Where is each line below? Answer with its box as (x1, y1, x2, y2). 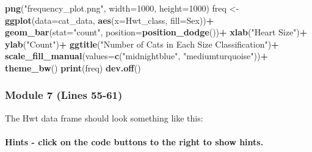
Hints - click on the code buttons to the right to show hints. (5, 135, 264, 148)
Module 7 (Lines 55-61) (5, 87, 123, 103)
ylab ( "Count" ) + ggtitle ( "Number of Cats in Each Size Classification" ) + (5, 37, 279, 50)
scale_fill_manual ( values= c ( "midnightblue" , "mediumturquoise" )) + (5, 49, 268, 62)
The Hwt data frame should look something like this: (5, 111, 203, 124)
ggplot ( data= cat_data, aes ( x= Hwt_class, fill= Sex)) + (5, 13, 214, 26)
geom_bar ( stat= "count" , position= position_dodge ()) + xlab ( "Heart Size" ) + (5, 26, 308, 38)
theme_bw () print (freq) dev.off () (5, 61, 141, 74)
